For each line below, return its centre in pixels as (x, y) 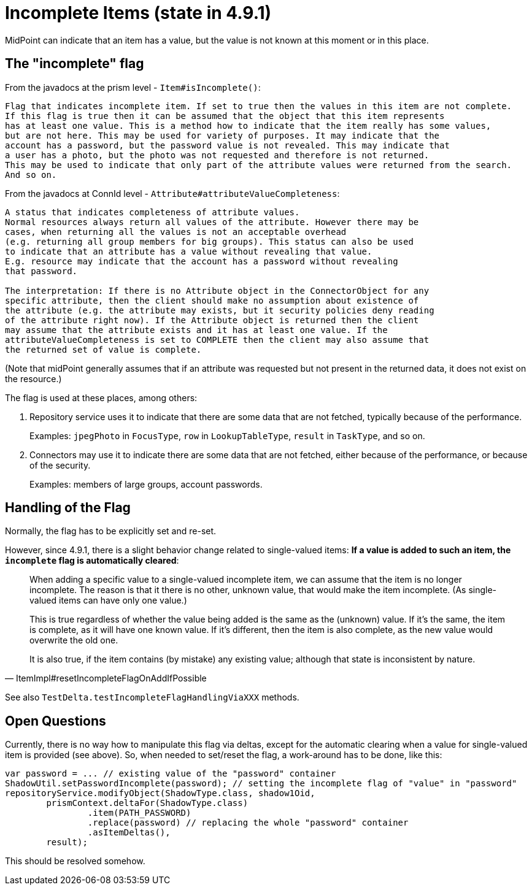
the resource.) (33, 378)
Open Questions (56, 721)
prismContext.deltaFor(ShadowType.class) (147, 803)
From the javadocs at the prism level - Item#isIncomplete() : (133, 87)
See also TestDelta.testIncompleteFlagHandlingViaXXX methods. (152, 697)
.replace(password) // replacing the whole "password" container (248, 823)
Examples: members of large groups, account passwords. (146, 484)
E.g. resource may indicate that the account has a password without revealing (202, 261)
